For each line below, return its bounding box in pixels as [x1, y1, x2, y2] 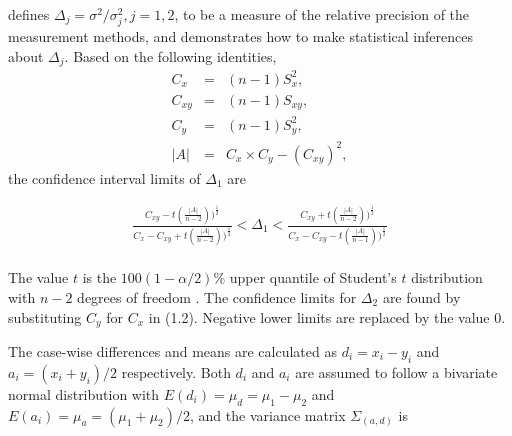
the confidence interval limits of [8, 167, 201, 188]
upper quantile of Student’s [229, 267, 397, 288]
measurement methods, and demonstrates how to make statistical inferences [8, 26, 473, 47]
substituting [8, 306, 82, 327]
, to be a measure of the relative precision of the [174, 4, 470, 24]
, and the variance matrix [190, 404, 346, 425]
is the [82, 267, 117, 288]
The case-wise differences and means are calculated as [8, 340, 337, 361]
